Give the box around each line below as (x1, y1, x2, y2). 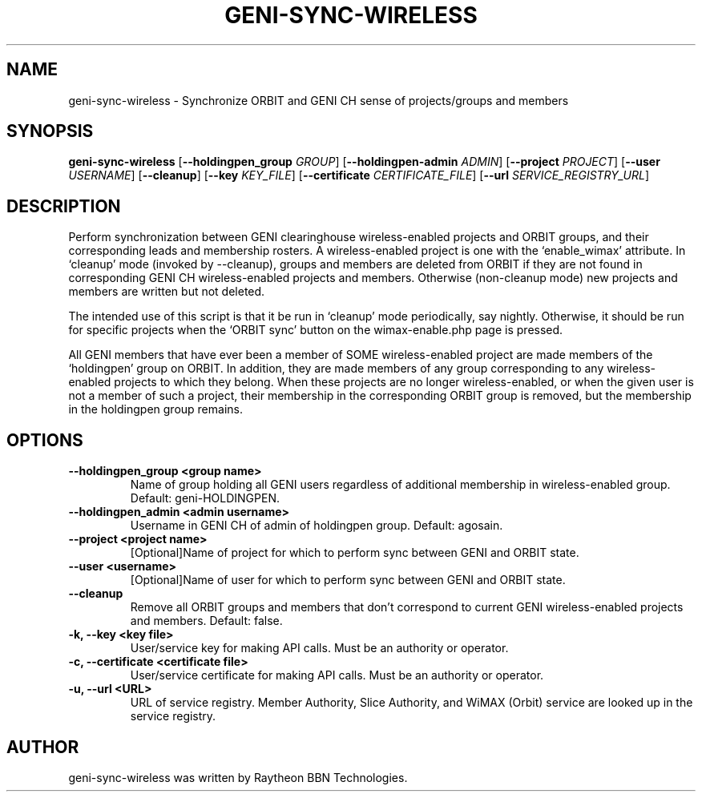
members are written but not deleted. (68, 284, 265, 299)
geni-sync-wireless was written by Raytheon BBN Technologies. (68, 770, 408, 784)
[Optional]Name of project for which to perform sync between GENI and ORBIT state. (130, 546, 579, 560)
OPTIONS (6, 429, 83, 450)
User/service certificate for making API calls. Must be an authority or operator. (130, 668, 544, 683)
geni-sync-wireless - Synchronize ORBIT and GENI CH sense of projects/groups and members (68, 93, 569, 107)
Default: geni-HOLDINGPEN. (130, 491, 280, 506)
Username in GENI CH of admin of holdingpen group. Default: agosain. (130, 518, 503, 533)
